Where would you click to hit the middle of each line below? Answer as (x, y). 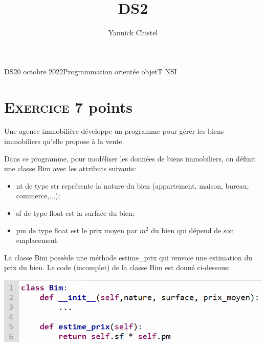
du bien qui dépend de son (193, 230)
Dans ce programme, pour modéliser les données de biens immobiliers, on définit (130, 158)
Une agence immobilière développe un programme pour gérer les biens (114, 131)
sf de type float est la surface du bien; (75, 213)
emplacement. (38, 240)
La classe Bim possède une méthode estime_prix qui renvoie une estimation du (128, 257)
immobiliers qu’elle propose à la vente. (64, 141)
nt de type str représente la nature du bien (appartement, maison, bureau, (132, 185)
